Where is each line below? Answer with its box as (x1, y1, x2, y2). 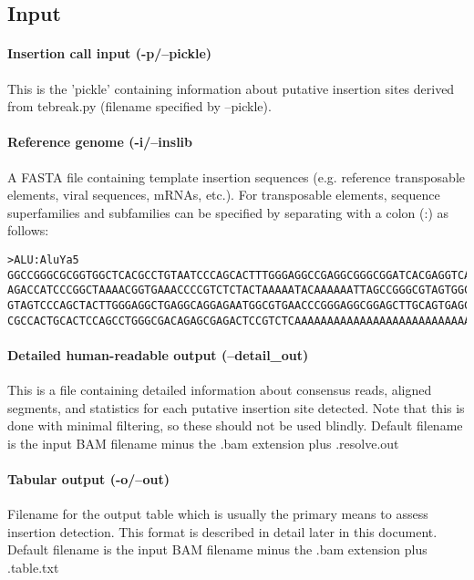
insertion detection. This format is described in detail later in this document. (7, 522, 438, 541)
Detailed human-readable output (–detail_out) (7, 345, 309, 364)
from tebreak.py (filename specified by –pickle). (7, 97, 272, 116)
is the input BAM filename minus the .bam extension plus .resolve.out (7, 433, 399, 452)
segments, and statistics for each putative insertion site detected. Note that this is (7, 398, 465, 417)
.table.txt (7, 557, 59, 576)
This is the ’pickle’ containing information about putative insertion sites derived (7, 78, 455, 98)
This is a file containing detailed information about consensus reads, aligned (7, 380, 432, 399)
